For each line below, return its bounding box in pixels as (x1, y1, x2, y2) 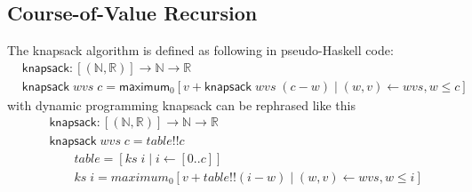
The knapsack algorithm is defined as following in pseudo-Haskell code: (7, 41, 394, 60)
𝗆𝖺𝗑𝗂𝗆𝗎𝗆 (118, 80, 171, 93)
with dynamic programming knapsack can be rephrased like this (7, 95, 356, 114)
